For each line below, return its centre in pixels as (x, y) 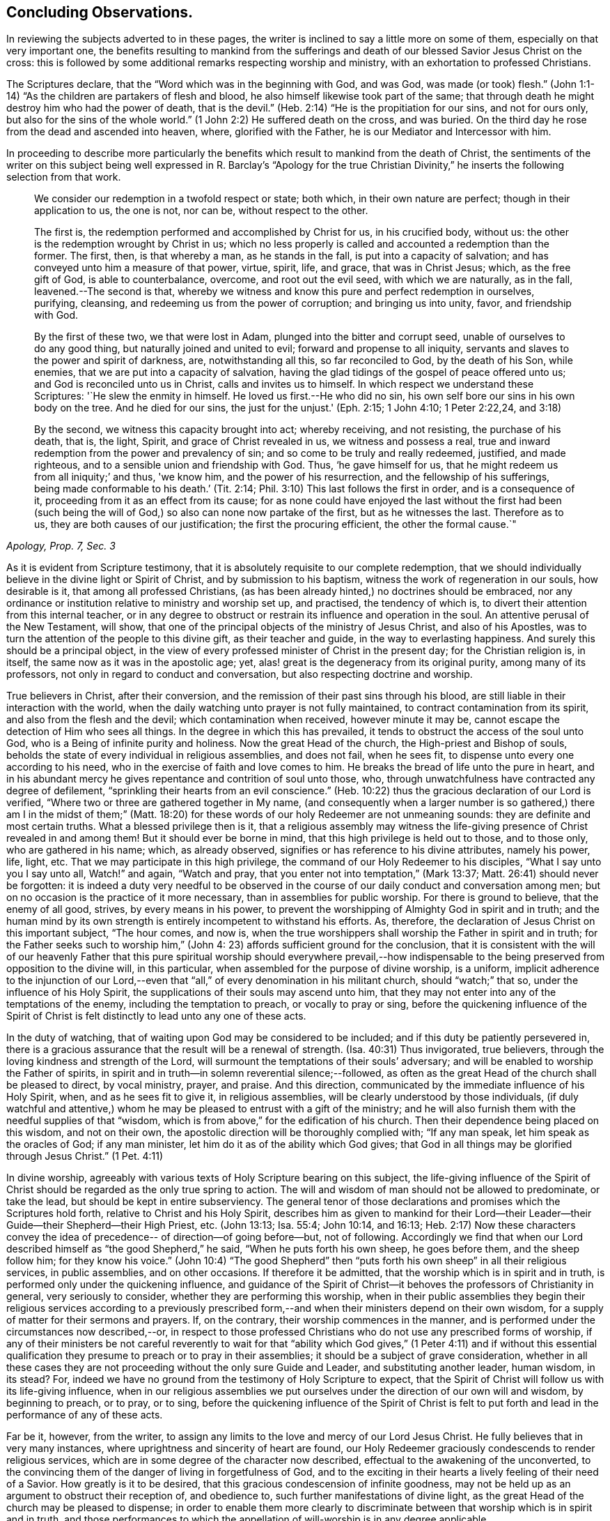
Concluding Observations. (100, 12)
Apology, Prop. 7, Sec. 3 (61, 546)
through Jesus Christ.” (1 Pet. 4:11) (85, 1156)
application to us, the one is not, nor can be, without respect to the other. (201, 211)
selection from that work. (64, 177)
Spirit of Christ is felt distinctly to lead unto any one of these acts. (156, 1016)
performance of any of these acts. (85, 1415)
